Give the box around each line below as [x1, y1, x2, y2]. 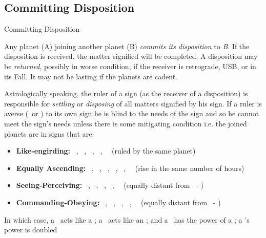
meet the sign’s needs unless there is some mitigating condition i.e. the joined [4, 118, 247, 128]
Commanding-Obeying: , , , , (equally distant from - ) [16, 197, 221, 207]
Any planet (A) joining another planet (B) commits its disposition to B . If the [4, 40, 250, 51]
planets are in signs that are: [4, 128, 94, 139]
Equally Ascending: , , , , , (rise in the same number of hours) [16, 162, 244, 173]
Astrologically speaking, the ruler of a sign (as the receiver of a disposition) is [4, 88, 248, 99]
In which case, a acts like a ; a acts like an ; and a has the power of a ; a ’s [4, 214, 250, 225]
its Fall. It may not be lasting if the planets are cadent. [4, 71, 178, 81]
